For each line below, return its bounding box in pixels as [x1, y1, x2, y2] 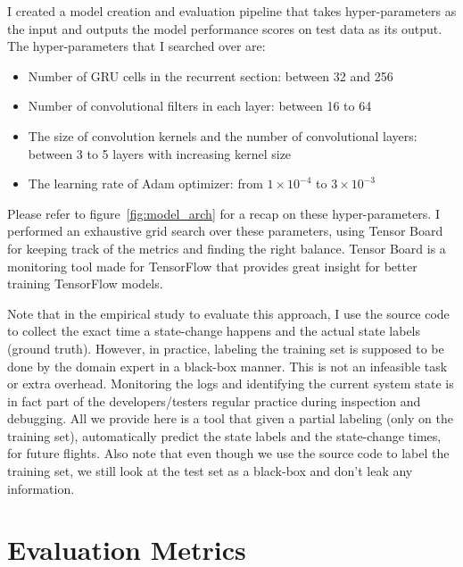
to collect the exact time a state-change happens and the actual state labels [7, 321, 421, 340]
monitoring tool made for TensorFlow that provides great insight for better [7, 256, 418, 275]
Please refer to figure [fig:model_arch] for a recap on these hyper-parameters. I [7, 204, 440, 222]
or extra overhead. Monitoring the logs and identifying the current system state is [7, 374, 454, 393]
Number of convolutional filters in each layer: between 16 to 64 [28, 96, 372, 115]
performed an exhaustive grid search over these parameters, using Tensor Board [7, 221, 443, 240]
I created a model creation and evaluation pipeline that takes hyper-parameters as [7, 2, 457, 20]
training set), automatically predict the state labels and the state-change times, [7, 426, 442, 445]
